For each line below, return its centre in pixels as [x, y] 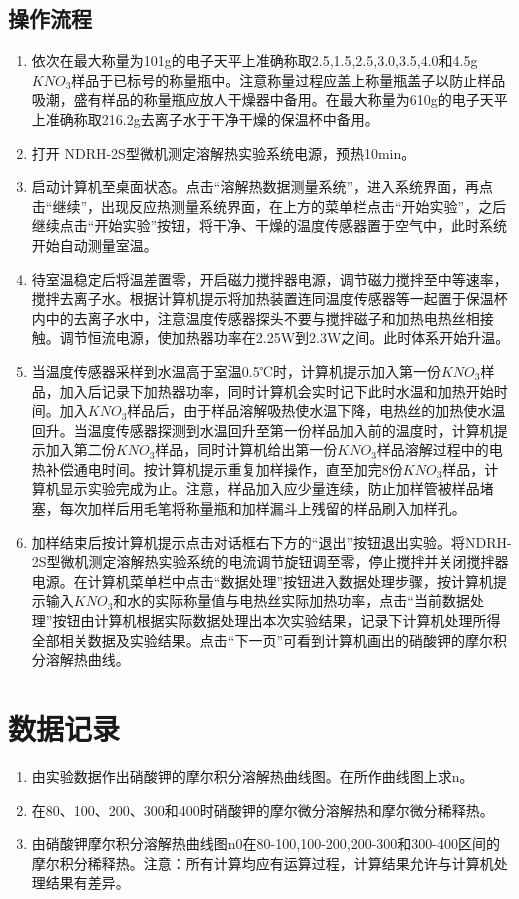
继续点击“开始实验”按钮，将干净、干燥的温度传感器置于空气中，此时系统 [269, 225]
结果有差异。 [87, 882]
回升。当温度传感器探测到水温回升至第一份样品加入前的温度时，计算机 [262, 429]
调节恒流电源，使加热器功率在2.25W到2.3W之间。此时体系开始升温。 [284, 337]
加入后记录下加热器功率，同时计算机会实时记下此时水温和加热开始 [276, 390]
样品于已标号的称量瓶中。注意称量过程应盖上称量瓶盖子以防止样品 [288, 79]
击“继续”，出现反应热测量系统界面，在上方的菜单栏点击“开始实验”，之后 [269, 205]
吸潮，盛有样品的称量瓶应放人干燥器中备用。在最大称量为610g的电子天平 [269, 99]
